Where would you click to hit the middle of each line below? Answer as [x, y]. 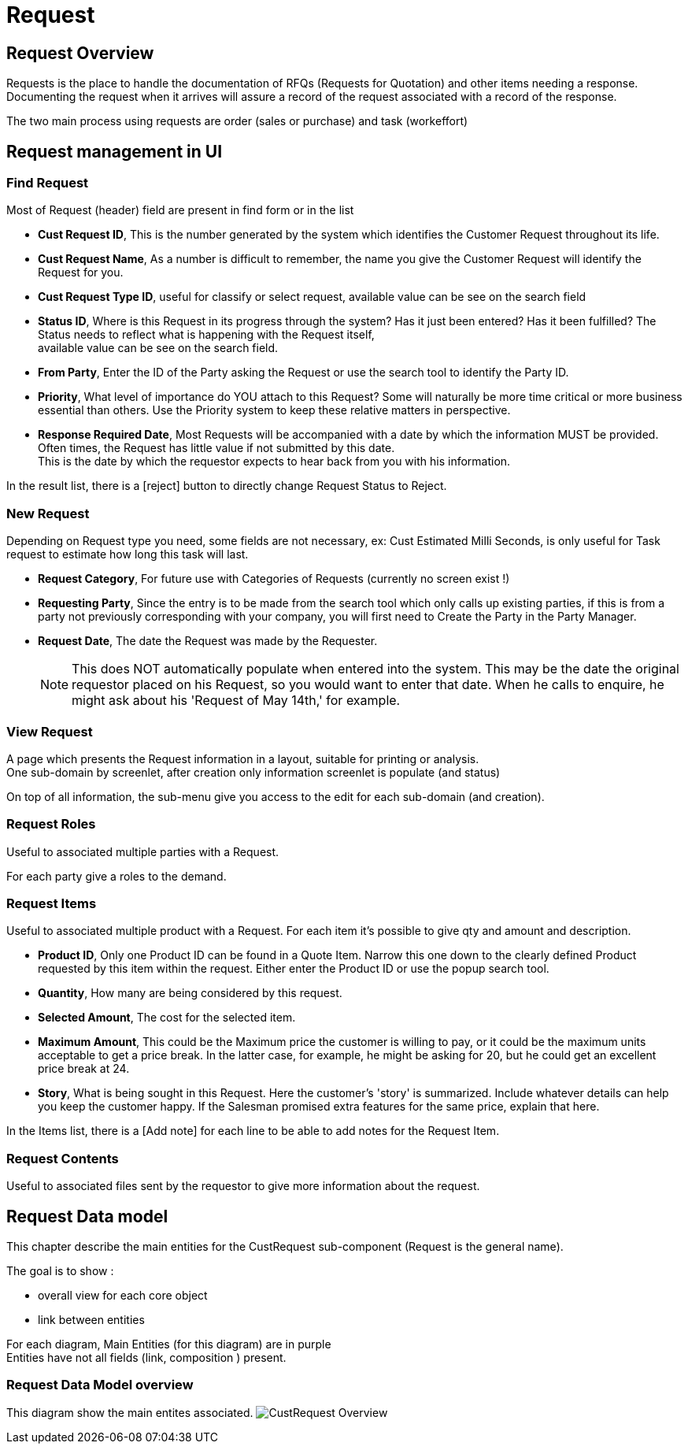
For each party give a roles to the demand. [117, 876]
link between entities [91, 1319]
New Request [48, 513]
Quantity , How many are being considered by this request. [190, 993]
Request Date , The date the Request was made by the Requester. [208, 641]
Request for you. [81, 273]
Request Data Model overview [100, 1385]
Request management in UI [115, 151]
